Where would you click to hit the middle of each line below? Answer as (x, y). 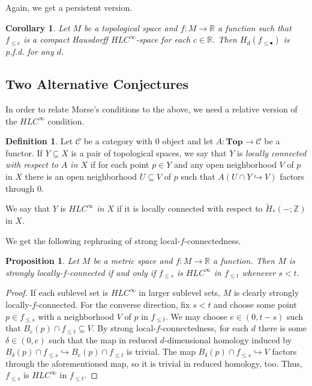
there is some (283, 328)
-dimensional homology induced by (228, 339)
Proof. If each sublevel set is (57, 293)
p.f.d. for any (30, 51)
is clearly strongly (266, 293)
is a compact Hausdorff (66, 39)
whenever (259, 272)
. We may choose (196, 316)
